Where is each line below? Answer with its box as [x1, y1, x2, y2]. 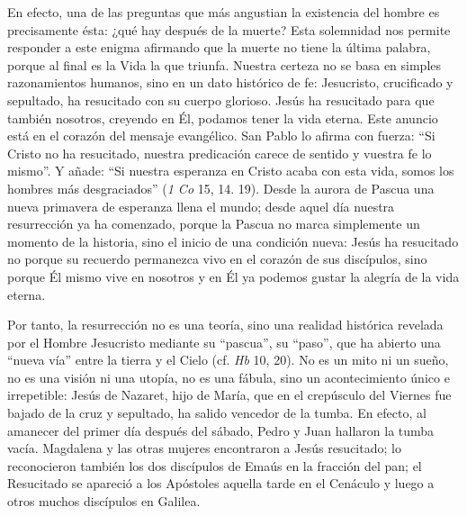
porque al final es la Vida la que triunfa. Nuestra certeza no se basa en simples [7, 55, 442, 74]
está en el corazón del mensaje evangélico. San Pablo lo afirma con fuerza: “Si [7, 126, 436, 145]
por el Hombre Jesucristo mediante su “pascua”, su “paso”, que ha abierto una [7, 332, 441, 351]
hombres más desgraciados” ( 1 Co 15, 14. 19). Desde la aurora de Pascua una [7, 178, 435, 197]
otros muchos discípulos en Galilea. [7, 492, 201, 511]
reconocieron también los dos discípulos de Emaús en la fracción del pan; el [7, 456, 422, 475]
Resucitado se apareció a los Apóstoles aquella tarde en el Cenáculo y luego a [7, 474, 435, 493]
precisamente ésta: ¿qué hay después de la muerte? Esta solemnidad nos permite [7, 20, 451, 39]
